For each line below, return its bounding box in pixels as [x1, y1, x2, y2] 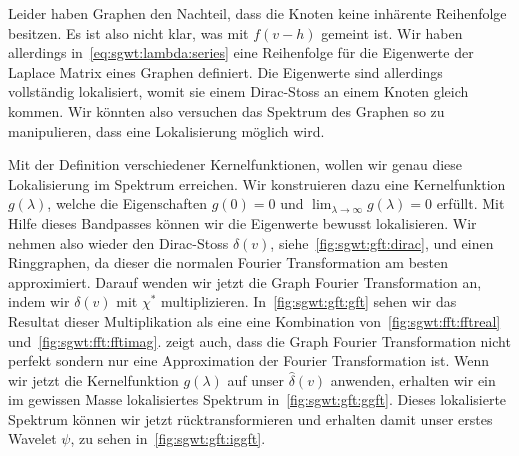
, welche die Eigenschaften [47, 193, 208, 214]
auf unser [227, 369, 285, 390]
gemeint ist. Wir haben [321, 22, 463, 43]
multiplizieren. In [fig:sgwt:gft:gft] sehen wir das [161, 291, 457, 312]
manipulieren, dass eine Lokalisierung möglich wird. [8, 120, 325, 141]
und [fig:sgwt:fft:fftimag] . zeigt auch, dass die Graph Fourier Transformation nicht [8, 330, 511, 351]
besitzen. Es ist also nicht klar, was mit [8, 22, 249, 43]
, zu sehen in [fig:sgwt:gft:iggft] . [70, 428, 266, 449]
